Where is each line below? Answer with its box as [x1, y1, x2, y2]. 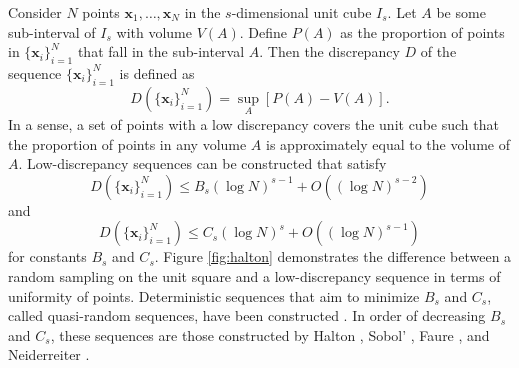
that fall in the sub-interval [77, 41, 245, 62]
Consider [8, 2, 62, 22]
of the [420, 41, 457, 62]
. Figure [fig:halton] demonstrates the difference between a [154, 246, 512, 267]
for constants [8, 246, 87, 267]
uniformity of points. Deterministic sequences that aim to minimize [8, 285, 420, 306]
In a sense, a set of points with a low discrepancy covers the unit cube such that [8, 114, 499, 134]
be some [436, 2, 486, 22]
